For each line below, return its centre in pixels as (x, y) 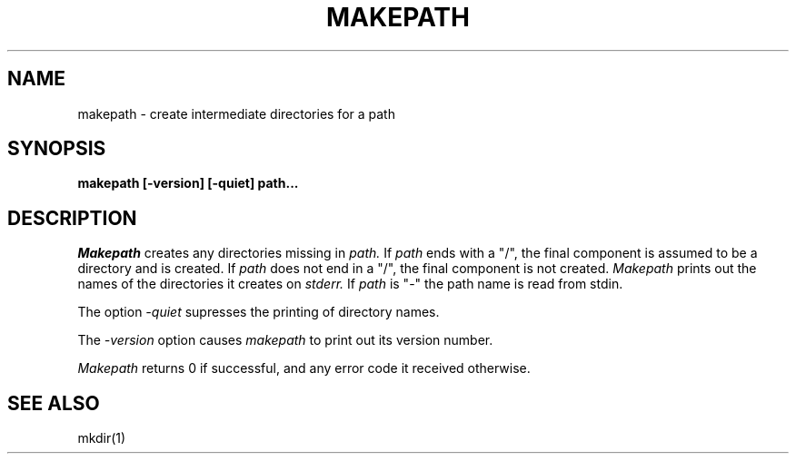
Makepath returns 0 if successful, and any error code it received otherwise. (304, 368)
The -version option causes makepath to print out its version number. (285, 340)
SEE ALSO (54, 403)
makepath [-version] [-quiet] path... (188, 183)
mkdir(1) (102, 438)
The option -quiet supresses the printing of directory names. (259, 312)
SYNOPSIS (57, 149)
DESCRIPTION (72, 218)
